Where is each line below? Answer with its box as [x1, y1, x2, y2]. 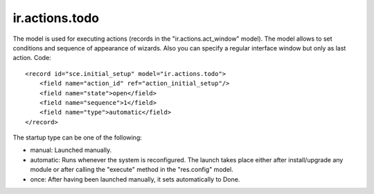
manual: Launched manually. [30, 146, 112, 155]
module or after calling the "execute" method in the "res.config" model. [30, 166, 233, 174]
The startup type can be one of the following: [12, 133, 142, 142]
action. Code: [12, 54, 51, 62]
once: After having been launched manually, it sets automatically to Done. [30, 175, 240, 183]
